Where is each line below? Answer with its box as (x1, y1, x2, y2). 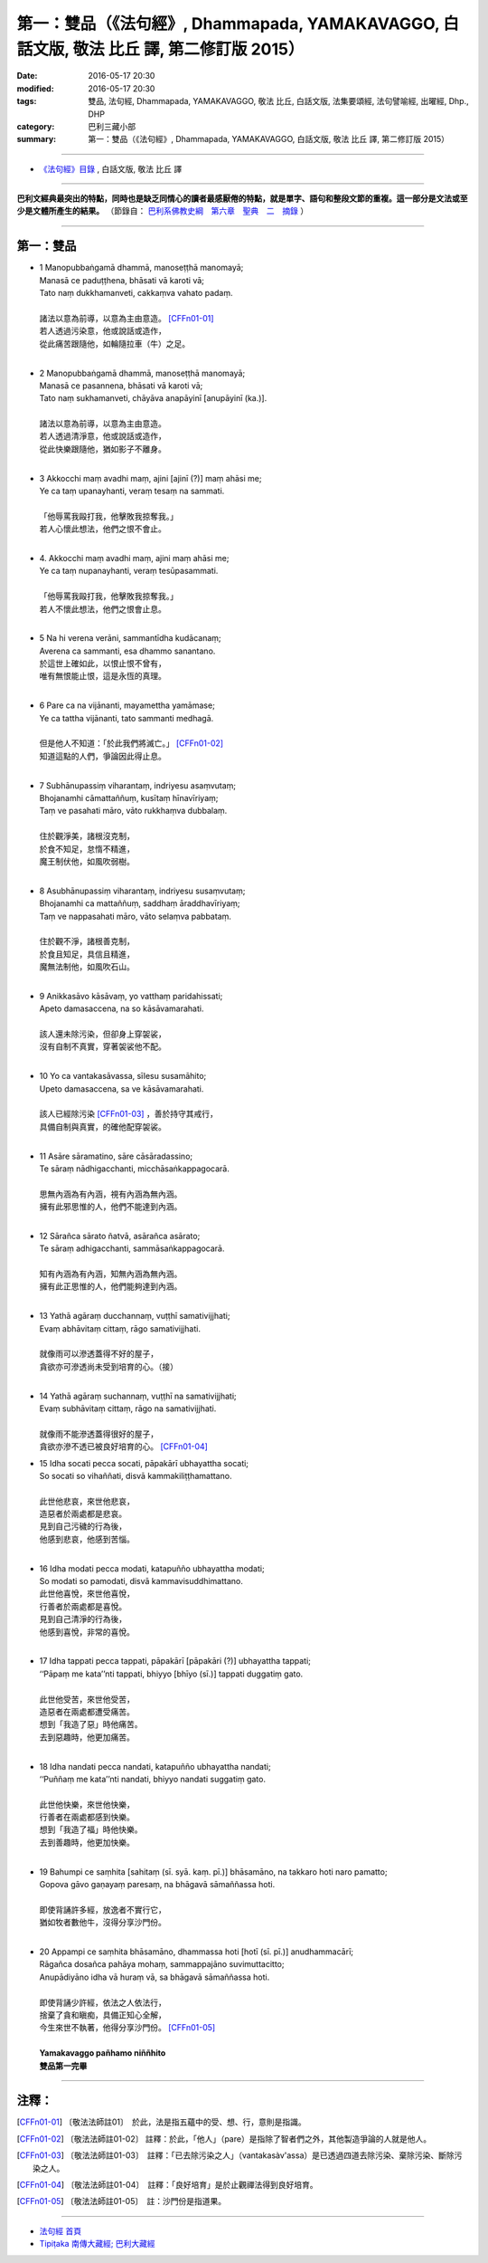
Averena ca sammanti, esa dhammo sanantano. (39, 645, 216, 656)
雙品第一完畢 (39, 2060, 88, 2071)
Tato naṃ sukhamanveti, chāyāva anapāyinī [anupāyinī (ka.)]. (39, 393, 267, 404)
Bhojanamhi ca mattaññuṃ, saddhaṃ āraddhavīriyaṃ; (39, 898, 240, 909)
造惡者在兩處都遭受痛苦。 (39, 1706, 135, 1717)
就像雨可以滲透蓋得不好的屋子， (39, 1349, 158, 1360)
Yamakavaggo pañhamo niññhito (39, 2048, 166, 2058)
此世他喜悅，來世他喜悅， (39, 1589, 135, 1599)
